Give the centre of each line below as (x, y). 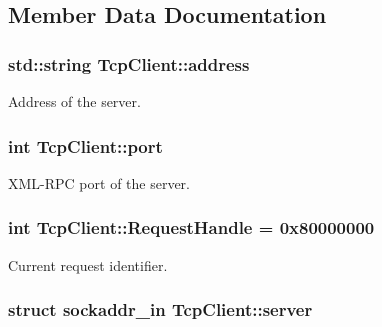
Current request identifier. (88, 264)
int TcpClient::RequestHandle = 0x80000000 (191, 227)
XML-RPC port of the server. (99, 182)
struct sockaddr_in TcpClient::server (160, 309)
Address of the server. (74, 101)
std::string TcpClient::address (129, 63)
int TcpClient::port (85, 145)
